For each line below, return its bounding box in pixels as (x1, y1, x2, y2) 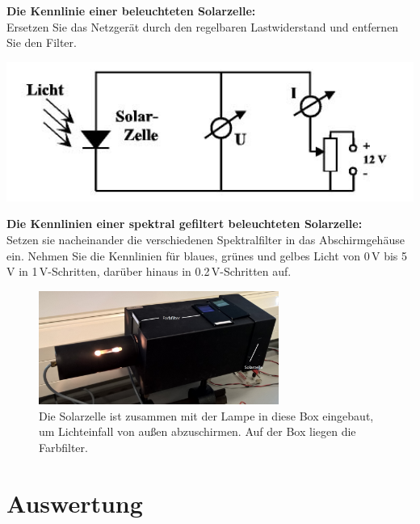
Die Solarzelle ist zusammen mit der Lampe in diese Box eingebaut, (39, 407, 374, 424)
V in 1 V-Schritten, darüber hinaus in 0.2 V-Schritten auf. (6, 263, 292, 280)
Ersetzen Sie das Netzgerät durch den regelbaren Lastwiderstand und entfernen (6, 18, 399, 35)
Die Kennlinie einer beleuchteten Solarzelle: (6, 2, 256, 19)
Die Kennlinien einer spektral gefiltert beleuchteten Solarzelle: (6, 215, 363, 232)
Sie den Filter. (6, 34, 77, 51)
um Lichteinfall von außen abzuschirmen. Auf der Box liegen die (39, 423, 356, 440)
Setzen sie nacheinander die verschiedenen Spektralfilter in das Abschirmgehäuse (6, 230, 405, 247)
